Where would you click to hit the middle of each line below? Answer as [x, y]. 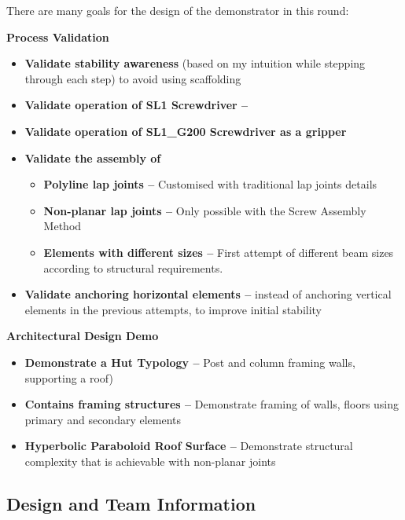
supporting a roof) [69, 377]
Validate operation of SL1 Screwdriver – [136, 105]
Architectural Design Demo [83, 336]
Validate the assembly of [93, 157]
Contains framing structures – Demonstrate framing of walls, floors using [212, 404]
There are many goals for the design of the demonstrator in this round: [178, 10]
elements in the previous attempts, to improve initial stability [173, 309]
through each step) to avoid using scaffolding [133, 78]
